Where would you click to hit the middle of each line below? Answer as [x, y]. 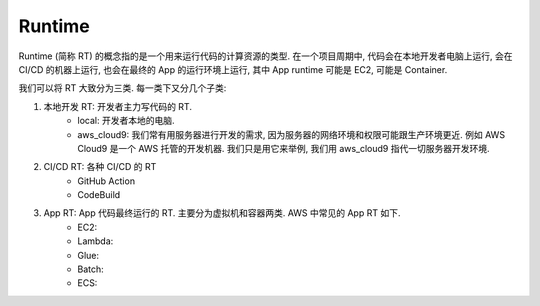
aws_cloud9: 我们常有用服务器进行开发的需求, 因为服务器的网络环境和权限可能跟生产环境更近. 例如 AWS [291, 134]
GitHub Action [106, 181]
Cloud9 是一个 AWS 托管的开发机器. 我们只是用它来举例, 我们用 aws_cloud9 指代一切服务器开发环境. [283, 148]
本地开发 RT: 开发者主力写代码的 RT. [117, 106]
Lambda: [95, 241]
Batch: [90, 269]
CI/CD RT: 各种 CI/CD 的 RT [100, 167]
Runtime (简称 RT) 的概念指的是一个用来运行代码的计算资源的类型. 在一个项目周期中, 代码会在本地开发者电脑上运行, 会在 [265, 56]
